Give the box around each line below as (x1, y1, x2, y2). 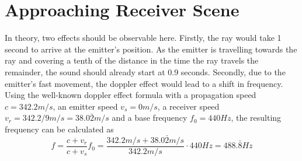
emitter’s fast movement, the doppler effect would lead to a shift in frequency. (5, 77, 283, 89)
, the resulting (231, 111, 282, 124)
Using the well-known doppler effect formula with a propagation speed (5, 89, 256, 101)
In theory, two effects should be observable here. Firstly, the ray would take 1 (5, 32, 282, 44)
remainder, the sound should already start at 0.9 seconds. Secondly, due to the (5, 65, 286, 78)
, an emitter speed (53, 100, 118, 112)
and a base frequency (112, 111, 188, 124)
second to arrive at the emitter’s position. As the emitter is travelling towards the (5, 43, 297, 55)
